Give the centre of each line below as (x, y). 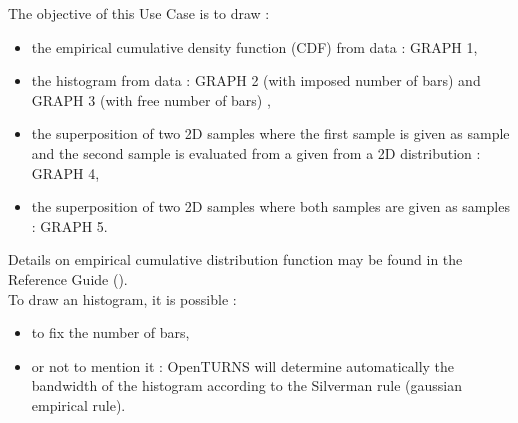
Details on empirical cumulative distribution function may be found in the (235, 259)
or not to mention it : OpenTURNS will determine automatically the (243, 365)
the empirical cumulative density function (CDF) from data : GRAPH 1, (254, 46)
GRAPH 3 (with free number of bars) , (151, 99)
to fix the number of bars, (110, 332)
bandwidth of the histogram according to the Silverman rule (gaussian (246, 385)
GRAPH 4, (65, 172)
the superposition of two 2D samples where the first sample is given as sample (270, 133)
